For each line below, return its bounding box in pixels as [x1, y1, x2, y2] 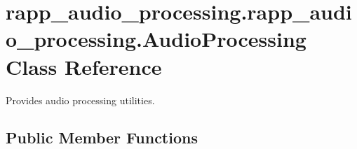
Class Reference [6, 52, 162, 80]
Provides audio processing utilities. [6, 92, 155, 107]
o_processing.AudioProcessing [6, 24, 307, 53]
